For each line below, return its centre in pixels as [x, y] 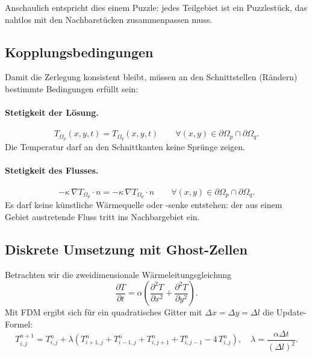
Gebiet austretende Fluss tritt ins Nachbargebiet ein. [102, 217]
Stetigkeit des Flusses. [52, 170]
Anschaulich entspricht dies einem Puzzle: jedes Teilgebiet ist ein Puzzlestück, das [156, 7]
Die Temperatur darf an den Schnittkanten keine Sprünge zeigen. [125, 147]
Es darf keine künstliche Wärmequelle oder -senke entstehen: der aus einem [144, 205]
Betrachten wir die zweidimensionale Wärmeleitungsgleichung [118, 274]
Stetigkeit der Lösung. [52, 112]
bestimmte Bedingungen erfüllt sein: [72, 88]
